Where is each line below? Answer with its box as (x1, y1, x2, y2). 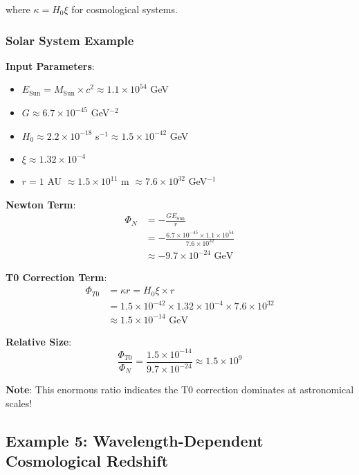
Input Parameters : (6, 58, 95, 73)
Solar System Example (6, 31, 134, 48)
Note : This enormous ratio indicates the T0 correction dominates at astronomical (6, 382, 354, 397)
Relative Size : (6, 334, 72, 348)
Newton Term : (6, 197, 76, 211)
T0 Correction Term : (6, 270, 107, 285)
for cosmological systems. (71, 2, 178, 16)
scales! (6, 395, 33, 410)
